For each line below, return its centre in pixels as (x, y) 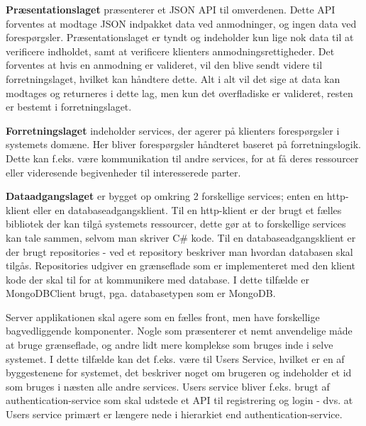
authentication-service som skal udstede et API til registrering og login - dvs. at (179, 400)
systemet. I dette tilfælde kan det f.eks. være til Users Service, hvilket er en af (175, 358)
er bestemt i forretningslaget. (69, 107)
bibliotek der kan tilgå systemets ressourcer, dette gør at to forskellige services (176, 224)
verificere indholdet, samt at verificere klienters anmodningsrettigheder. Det (170, 51)
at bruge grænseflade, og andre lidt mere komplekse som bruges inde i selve (170, 345)
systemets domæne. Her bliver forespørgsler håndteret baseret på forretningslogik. (184, 144)
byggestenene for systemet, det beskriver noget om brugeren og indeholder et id (179, 372)
